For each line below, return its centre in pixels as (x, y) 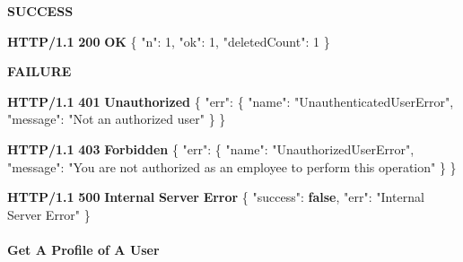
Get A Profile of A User (83, 249)
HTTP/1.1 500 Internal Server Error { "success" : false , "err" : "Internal (216, 197)
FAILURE (39, 71)
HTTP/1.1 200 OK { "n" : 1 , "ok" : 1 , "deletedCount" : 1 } (169, 41)
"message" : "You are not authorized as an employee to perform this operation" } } (232, 166)
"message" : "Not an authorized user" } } (117, 119)
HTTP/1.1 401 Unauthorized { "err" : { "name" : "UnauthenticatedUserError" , (231, 101)
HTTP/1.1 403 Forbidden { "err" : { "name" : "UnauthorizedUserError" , (211, 148)
